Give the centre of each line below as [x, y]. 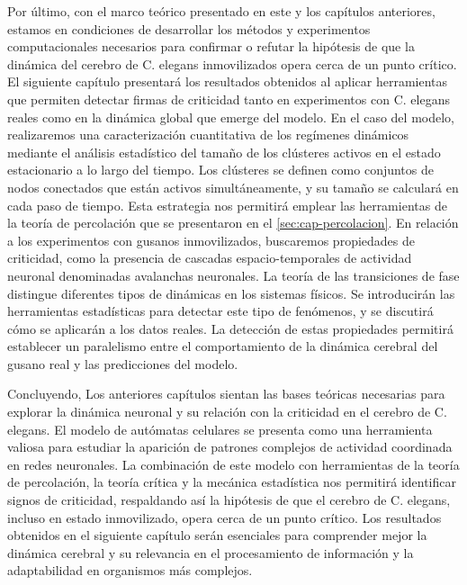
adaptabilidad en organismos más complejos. [130, 570]
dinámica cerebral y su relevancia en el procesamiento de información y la [211, 552]
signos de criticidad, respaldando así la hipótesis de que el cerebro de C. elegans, [229, 500]
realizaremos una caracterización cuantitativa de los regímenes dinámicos [208, 135]
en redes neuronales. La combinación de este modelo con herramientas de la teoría [233, 464]
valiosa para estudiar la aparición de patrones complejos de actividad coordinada [230, 447]
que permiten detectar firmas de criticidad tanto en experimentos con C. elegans [229, 99]
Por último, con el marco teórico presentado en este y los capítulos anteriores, [221, 11]
